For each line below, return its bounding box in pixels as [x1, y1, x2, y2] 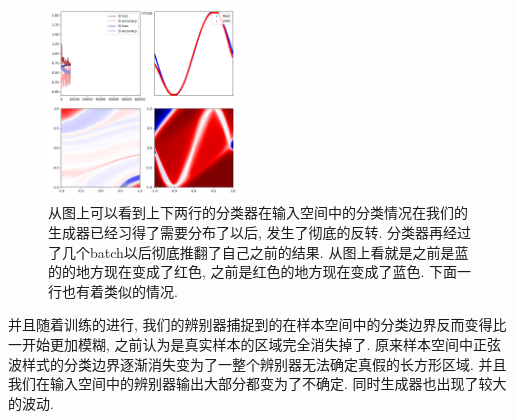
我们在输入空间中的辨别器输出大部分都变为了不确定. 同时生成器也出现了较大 [8, 373, 507, 394]
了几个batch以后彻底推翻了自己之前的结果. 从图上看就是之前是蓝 [48, 241, 469, 262]
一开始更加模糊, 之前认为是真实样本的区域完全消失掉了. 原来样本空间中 [8, 333, 474, 354]
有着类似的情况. [75, 280, 178, 301]
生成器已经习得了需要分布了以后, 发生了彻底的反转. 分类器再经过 [48, 221, 472, 242]
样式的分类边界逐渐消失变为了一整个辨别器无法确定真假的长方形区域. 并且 [21, 353, 507, 374]
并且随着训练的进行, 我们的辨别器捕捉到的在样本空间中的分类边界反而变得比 [8, 314, 507, 335]
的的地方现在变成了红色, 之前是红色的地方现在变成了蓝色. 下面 [48, 261, 458, 282]
